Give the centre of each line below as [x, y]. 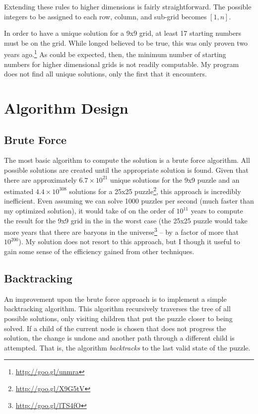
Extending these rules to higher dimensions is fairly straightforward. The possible [128, 6]
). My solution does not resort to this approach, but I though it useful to [129, 241]
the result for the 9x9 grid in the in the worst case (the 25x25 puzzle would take [126, 220]
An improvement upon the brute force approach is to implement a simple [115, 299]
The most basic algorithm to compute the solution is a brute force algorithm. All [127, 160]
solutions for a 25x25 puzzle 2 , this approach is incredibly [155, 190]
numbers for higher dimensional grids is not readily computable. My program [122, 64]
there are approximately [40, 179]
